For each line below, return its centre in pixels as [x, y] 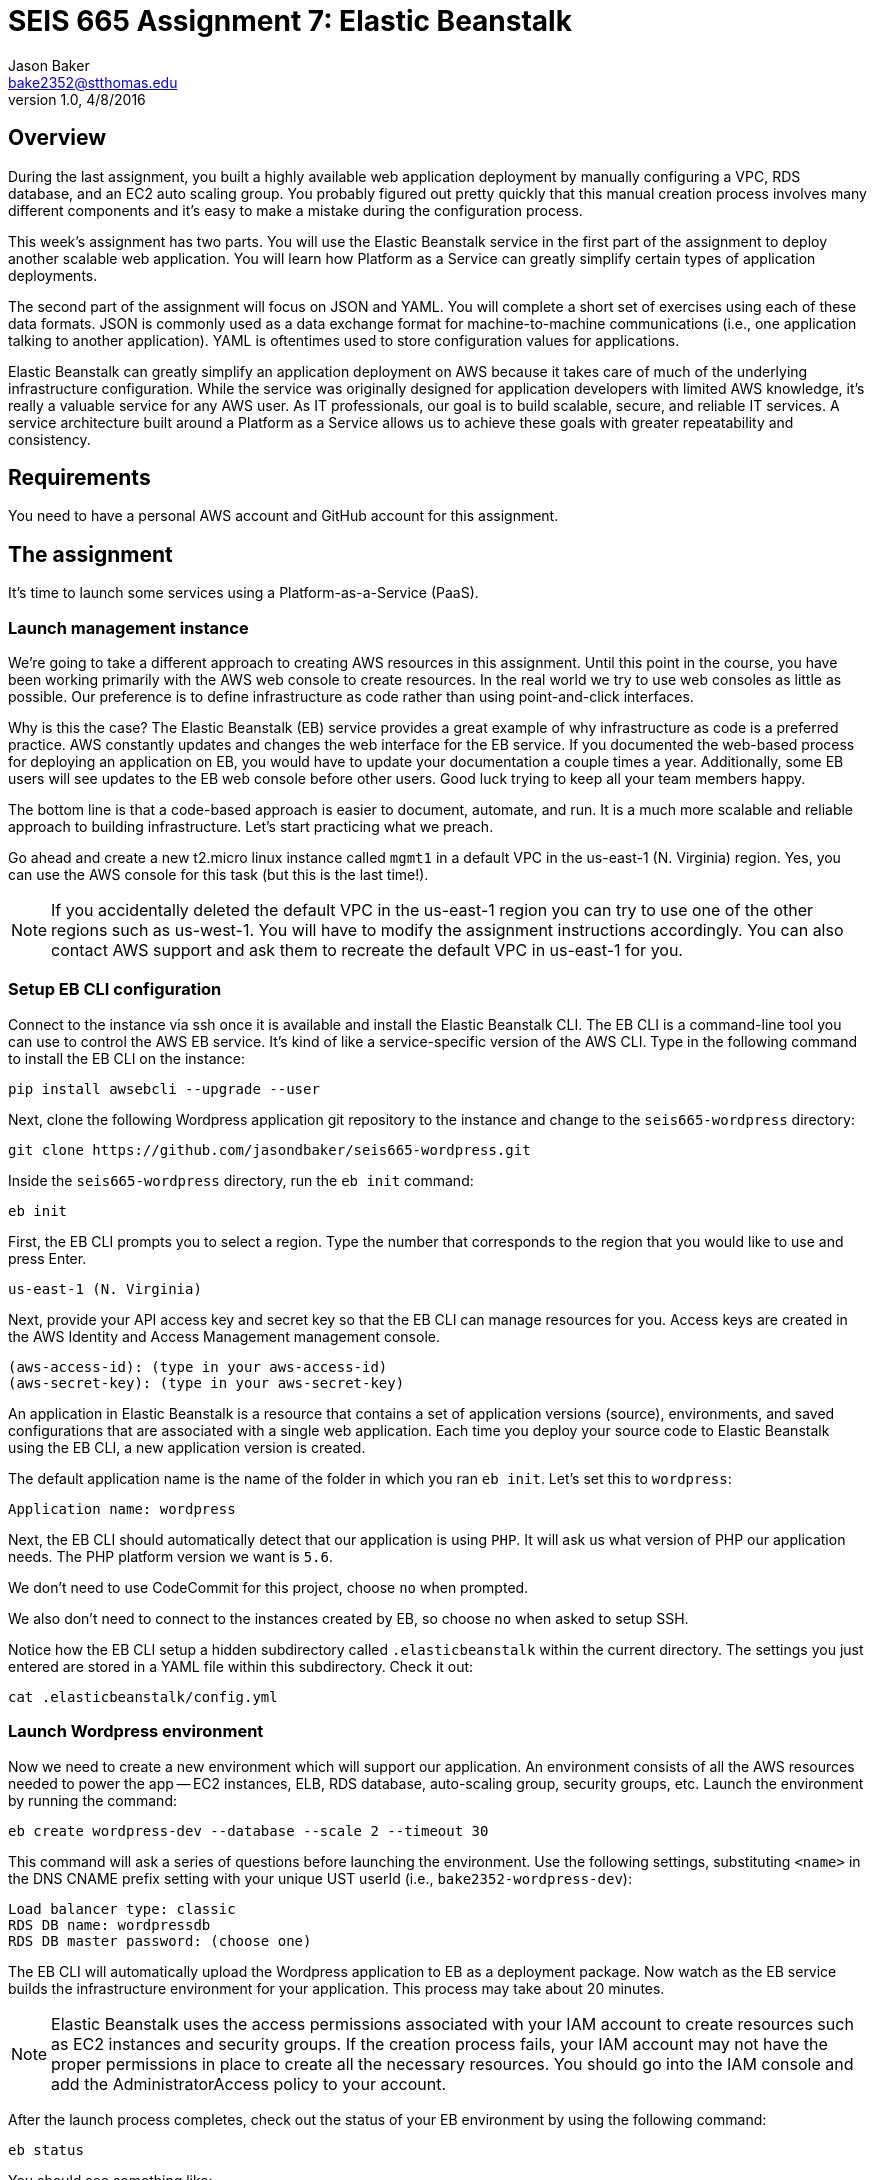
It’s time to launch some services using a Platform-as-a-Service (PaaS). [243, 593]
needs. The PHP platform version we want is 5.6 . [170, 1556]
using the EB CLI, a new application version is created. [187, 1447]
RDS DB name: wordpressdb [109, 1924]
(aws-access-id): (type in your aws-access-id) [198, 1366]
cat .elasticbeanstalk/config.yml [143, 1696]
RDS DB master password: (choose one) [160, 1940]
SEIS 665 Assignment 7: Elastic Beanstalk [290, 21]
